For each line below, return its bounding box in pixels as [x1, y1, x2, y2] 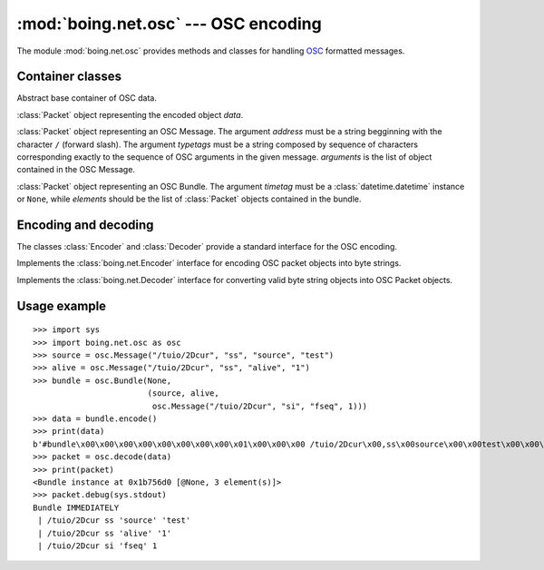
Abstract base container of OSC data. [16, 93, 158, 103]
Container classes [16, 69, 122, 84]
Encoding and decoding [16, 218, 154, 232]
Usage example [16, 298, 107, 313]
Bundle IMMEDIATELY [33, 502, 120, 513]
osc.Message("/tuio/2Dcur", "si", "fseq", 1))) [151, 400, 368, 411]
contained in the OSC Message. [16, 164, 136, 175]
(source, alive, [147, 388, 219, 398]
